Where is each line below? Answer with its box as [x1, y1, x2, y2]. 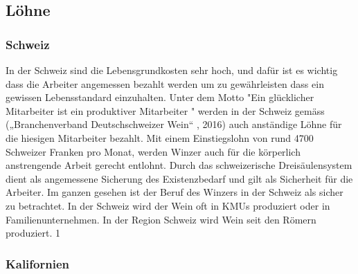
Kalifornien [6, 255, 69, 272]
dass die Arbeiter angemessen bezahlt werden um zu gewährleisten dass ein [6, 76, 324, 91]
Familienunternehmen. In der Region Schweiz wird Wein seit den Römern [6, 212, 316, 226]
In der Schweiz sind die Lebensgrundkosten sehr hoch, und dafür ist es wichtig [6, 63, 338, 77]
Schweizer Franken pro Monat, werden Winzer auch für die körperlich [6, 144, 301, 158]
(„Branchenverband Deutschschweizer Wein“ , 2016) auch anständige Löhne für [6, 117, 342, 131]
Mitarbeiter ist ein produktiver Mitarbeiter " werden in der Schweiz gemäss [6, 103, 325, 118]
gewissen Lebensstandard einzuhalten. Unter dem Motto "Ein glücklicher [6, 90, 314, 104]
